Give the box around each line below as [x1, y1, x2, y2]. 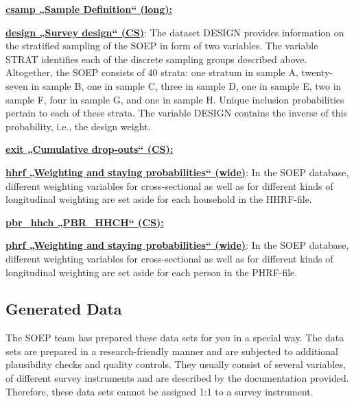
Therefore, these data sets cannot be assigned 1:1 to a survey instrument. [5, 384, 314, 398]
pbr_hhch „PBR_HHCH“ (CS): [5, 215, 164, 229]
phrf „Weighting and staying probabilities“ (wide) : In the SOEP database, [5, 238, 349, 252]
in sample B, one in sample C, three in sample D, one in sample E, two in [31, 78, 342, 93]
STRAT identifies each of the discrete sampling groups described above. [5, 51, 307, 66]
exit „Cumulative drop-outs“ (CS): [5, 142, 174, 156]
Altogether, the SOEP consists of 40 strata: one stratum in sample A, [5, 65, 298, 80]
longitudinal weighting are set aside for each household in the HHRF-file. [5, 192, 312, 206]
